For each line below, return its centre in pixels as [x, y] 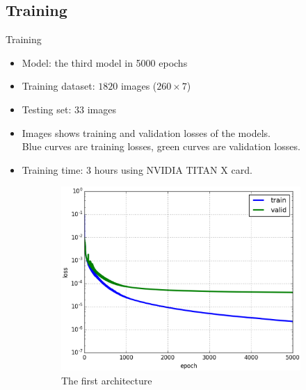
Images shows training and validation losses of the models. [146, 132]
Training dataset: [58, 86]
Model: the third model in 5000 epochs [105, 62]
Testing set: [47, 109]
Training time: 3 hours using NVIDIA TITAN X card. [137, 169]
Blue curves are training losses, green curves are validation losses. [161, 146]
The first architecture [107, 380]
